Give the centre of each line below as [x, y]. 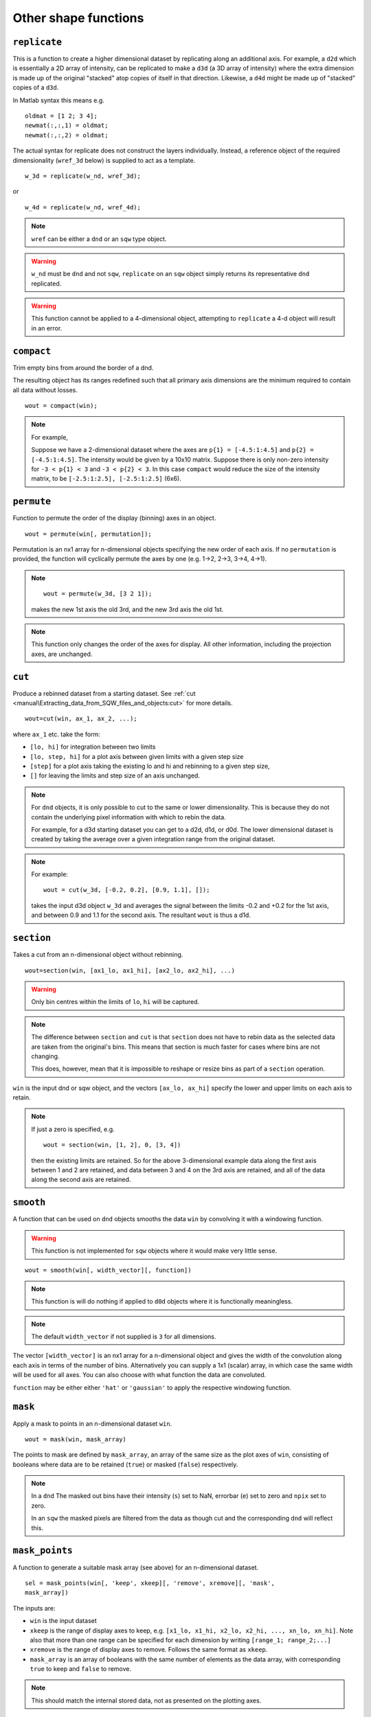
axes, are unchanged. [62, 654]
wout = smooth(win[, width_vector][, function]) [108, 1270]
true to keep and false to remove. [81, 1669]
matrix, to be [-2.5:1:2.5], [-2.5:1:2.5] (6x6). [106, 479]
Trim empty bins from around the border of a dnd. [83, 367]
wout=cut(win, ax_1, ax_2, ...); [81, 719]
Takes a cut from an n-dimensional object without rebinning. [98, 955]
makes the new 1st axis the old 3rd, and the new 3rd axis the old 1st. [127, 609]
